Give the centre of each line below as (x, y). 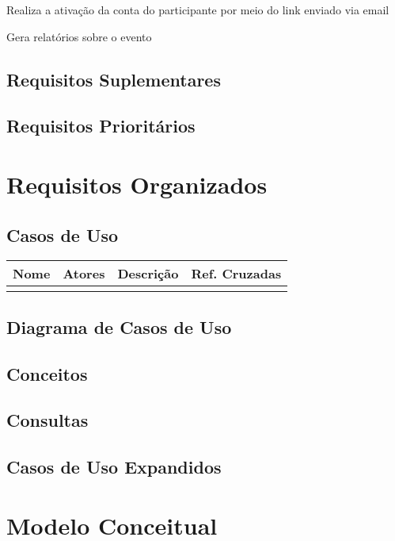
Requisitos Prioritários (101, 126)
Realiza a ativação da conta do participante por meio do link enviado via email (198, 10)
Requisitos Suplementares (114, 79)
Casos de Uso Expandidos (114, 467)
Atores (84, 274)
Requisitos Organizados (137, 184)
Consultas (47, 420)
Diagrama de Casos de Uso (119, 326)
